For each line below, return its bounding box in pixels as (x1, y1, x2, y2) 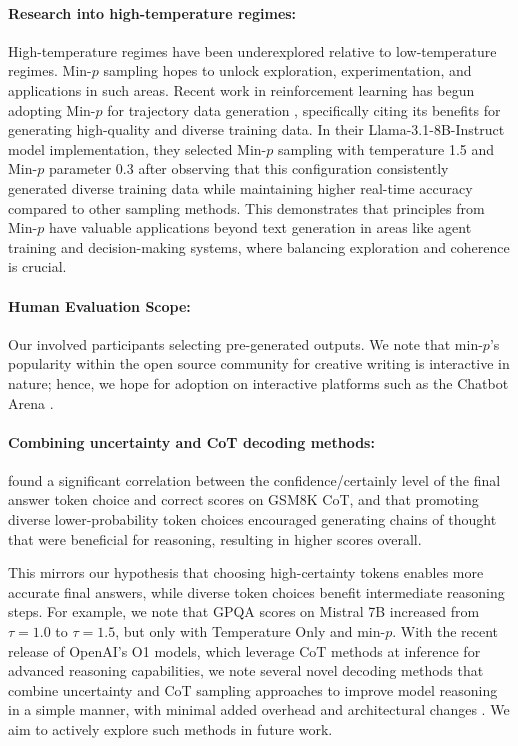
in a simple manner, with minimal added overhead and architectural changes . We (8, 699, 510, 720)
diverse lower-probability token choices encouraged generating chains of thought (8, 509, 497, 530)
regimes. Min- (8, 60, 92, 81)
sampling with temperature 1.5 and (278, 138, 495, 159)
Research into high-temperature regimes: (8, 2, 297, 23)
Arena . (8, 392, 54, 413)
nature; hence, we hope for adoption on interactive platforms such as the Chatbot (8, 372, 509, 393)
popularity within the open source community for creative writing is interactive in (8, 353, 510, 374)
